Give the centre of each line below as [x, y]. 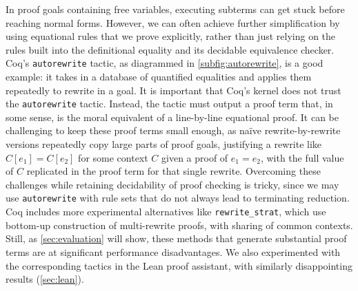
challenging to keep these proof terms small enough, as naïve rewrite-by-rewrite [173, 130]
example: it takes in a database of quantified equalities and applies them [159, 77]
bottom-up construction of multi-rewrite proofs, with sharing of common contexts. [179, 225]
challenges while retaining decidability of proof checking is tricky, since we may [172, 184]
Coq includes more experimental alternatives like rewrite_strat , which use [166, 212]
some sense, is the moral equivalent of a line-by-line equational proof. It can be [172, 117]
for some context [113, 157]
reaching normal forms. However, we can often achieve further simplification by [173, 22]
